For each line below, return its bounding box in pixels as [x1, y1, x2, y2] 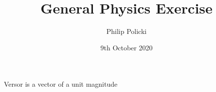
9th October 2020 [100, 42, 153, 52]
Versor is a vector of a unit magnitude [4, 79, 118, 89]
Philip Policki [106, 26, 147, 36]
